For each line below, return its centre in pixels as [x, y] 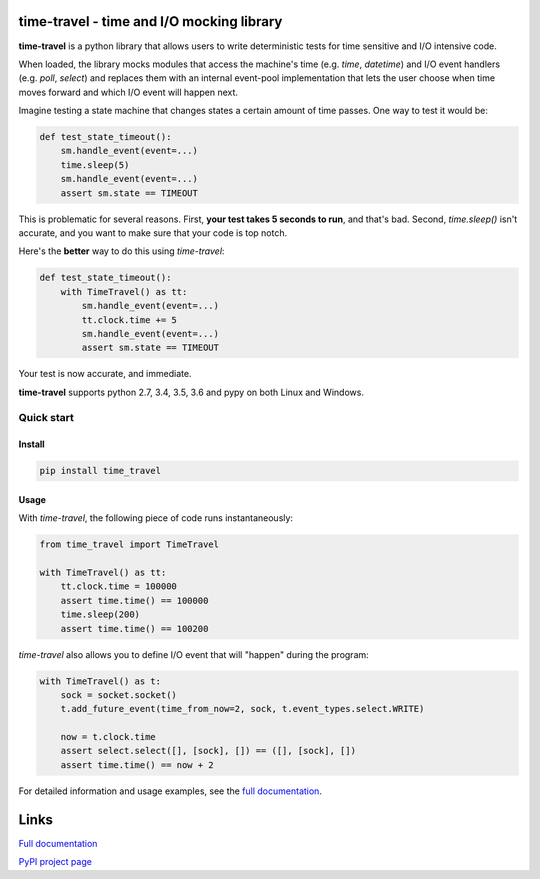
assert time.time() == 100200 [134, 628]
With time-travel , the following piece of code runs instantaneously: [156, 518]
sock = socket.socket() [118, 694]
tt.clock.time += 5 [129, 319]
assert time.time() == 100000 [134, 600]
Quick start [46, 418]
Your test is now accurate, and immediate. [105, 374]
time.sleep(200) [100, 614]
